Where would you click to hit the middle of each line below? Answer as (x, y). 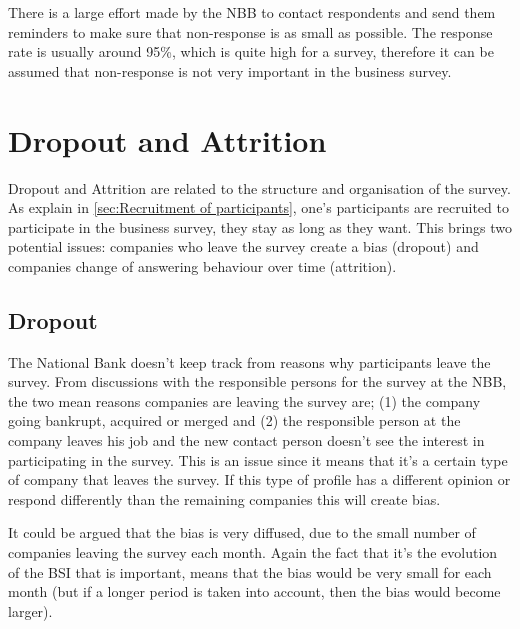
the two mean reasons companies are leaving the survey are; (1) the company (244, 400)
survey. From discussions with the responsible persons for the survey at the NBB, (257, 381)
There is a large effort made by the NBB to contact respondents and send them (252, 12)
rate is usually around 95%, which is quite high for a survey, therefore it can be (251, 51)
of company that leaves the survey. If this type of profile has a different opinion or (259, 479)
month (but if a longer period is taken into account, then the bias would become (254, 591)
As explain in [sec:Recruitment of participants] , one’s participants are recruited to (258, 207)
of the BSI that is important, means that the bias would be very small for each (250, 571)
